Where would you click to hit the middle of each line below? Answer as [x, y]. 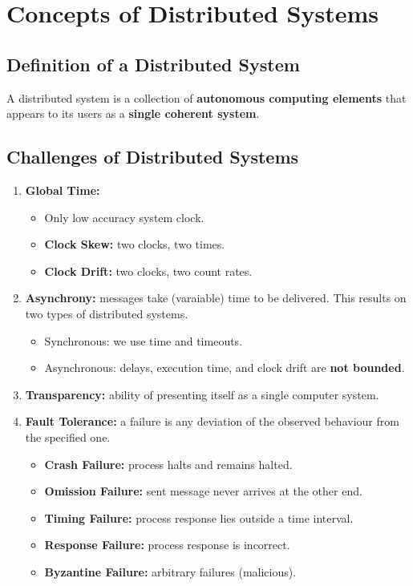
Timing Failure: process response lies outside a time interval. [199, 517]
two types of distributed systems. [107, 313]
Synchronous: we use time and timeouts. [144, 340]
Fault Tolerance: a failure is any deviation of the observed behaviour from [212, 421]
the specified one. [68, 436]
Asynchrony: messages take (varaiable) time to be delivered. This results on [216, 298]
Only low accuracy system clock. [124, 217]
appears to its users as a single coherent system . [133, 113]
